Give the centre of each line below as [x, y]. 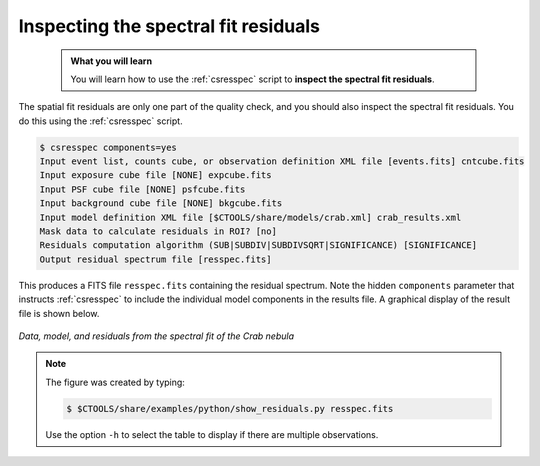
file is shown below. [59, 313]
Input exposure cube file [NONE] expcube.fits [155, 175]
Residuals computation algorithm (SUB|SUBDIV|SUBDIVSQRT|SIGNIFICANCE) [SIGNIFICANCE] [258, 245]
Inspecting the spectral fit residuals [169, 26]
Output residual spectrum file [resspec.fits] [155, 259]
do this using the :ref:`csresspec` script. [101, 121]
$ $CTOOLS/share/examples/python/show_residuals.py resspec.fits [230, 408]
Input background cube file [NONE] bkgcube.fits [161, 203]
